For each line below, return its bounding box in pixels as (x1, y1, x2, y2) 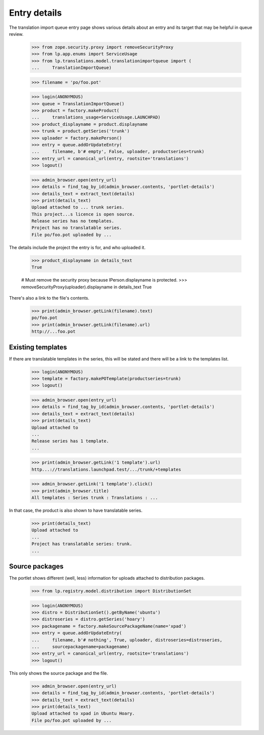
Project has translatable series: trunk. (31, 541, 132, 547)
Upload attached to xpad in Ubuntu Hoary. (31, 711, 135, 716)
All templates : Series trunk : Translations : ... (31, 495, 158, 500)
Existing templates (9, 343, 67, 351)
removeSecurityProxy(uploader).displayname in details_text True (21, 284, 152, 290)
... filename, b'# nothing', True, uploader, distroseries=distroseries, (31, 637, 222, 642)
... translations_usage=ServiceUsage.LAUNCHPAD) (31, 115, 161, 120)
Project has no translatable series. (31, 225, 122, 231)
